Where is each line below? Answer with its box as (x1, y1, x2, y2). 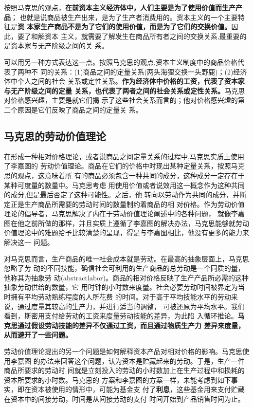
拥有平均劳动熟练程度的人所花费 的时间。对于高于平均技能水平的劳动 (10, 292, 231, 302)
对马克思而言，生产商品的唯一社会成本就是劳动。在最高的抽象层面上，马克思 (4, 253, 249, 263)
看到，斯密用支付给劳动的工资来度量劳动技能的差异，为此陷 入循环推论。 (4, 311, 238, 321)
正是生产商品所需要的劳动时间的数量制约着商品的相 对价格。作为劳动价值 (10, 199, 245, 209)
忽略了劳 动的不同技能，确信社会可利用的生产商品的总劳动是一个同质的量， (4, 263, 245, 273)
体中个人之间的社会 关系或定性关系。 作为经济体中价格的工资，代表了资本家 (4, 76, 245, 86)
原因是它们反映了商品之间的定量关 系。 (17, 104, 143, 114)
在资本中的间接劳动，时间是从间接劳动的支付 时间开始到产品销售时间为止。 (4, 393, 245, 404)
